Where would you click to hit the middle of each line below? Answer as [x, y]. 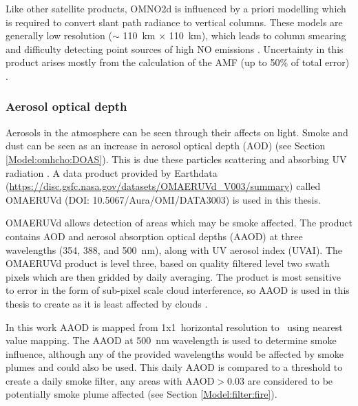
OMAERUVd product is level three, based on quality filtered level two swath [168, 263]
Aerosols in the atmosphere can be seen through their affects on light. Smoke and [177, 132]
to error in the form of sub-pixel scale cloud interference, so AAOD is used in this [178, 290]
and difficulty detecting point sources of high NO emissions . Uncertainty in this [175, 49]
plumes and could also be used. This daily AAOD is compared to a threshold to [174, 367]
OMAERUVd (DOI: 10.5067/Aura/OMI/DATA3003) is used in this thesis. [163, 199]
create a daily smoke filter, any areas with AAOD [110, 380]
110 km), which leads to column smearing [257, 35]
